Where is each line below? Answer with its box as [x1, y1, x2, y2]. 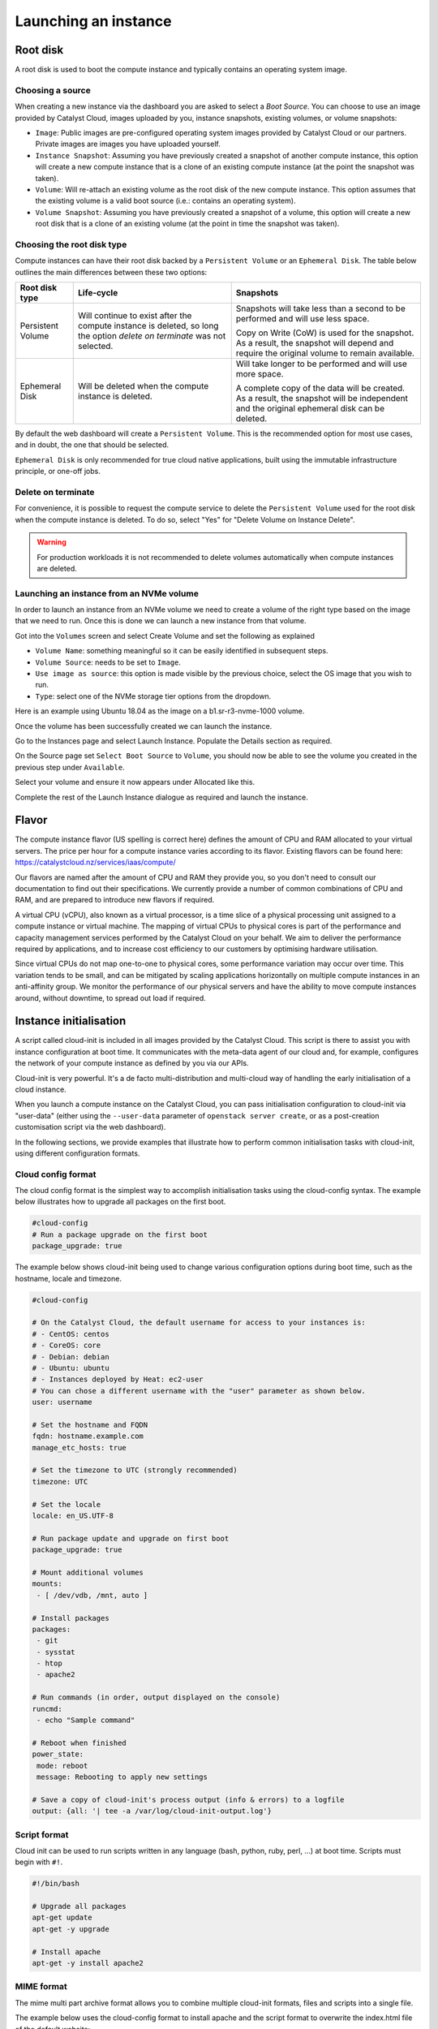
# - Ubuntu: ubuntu [32, 1363, 109, 1372]
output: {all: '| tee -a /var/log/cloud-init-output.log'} [32, 1807, 272, 1816]
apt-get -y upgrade [32, 1924, 109, 1933]
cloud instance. [15, 1084, 67, 1094]
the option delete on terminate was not [78, 330, 226, 342]
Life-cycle [78, 287, 118, 299]
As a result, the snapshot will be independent [235, 393, 409, 404]
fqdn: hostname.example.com [32, 1432, 144, 1441]
